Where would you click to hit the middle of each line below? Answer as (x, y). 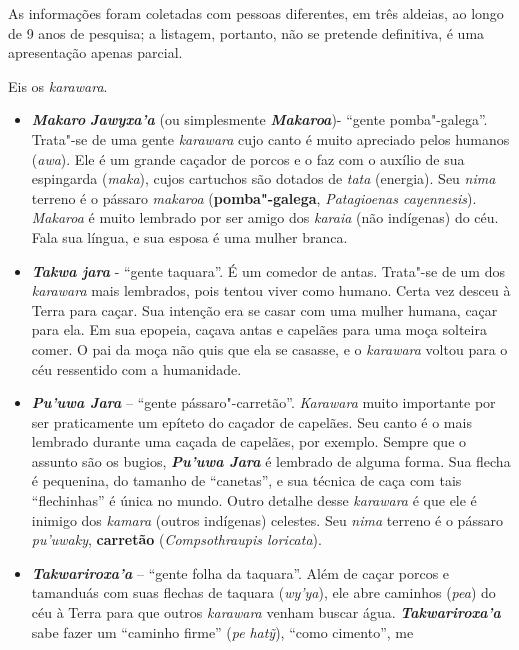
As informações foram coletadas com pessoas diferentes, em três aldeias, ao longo (256, 13)
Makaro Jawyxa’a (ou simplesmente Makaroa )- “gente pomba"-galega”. (259, 119)
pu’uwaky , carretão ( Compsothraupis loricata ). (176, 539)
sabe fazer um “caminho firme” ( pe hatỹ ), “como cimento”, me (222, 631)
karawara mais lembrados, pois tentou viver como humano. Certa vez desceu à (271, 290)
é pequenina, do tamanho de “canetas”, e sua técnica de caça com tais (246, 480)
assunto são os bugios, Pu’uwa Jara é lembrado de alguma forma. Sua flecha (271, 460)
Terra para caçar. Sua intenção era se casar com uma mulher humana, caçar (264, 309)
